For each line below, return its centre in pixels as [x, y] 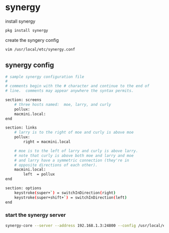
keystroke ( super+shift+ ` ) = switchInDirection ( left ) [71, 197]
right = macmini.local [47, 142]
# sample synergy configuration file [45, 77]
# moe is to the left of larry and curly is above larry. [76, 151]
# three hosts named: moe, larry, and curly [63, 104]
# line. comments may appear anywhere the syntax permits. [70, 91]
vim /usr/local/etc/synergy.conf [40, 49]
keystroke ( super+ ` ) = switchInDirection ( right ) [65, 193]
